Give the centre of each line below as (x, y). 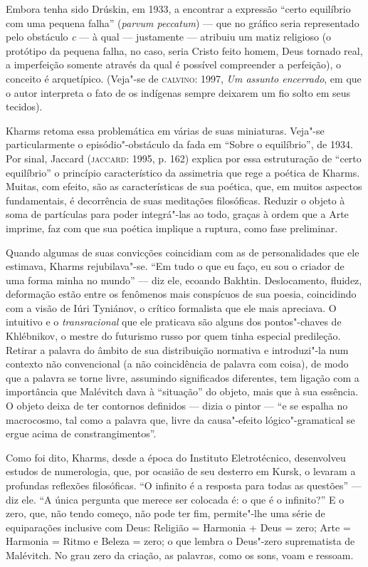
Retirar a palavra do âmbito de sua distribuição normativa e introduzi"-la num (177, 349)
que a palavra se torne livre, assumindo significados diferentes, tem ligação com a (183, 377)
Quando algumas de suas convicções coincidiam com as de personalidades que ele (183, 252)
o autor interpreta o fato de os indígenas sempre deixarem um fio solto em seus (178, 92)
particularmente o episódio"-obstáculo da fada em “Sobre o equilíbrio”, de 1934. (179, 144)
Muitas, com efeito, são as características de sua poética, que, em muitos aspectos (184, 186)
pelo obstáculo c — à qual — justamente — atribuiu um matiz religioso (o (169, 37)
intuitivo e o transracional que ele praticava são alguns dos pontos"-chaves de (174, 322)
